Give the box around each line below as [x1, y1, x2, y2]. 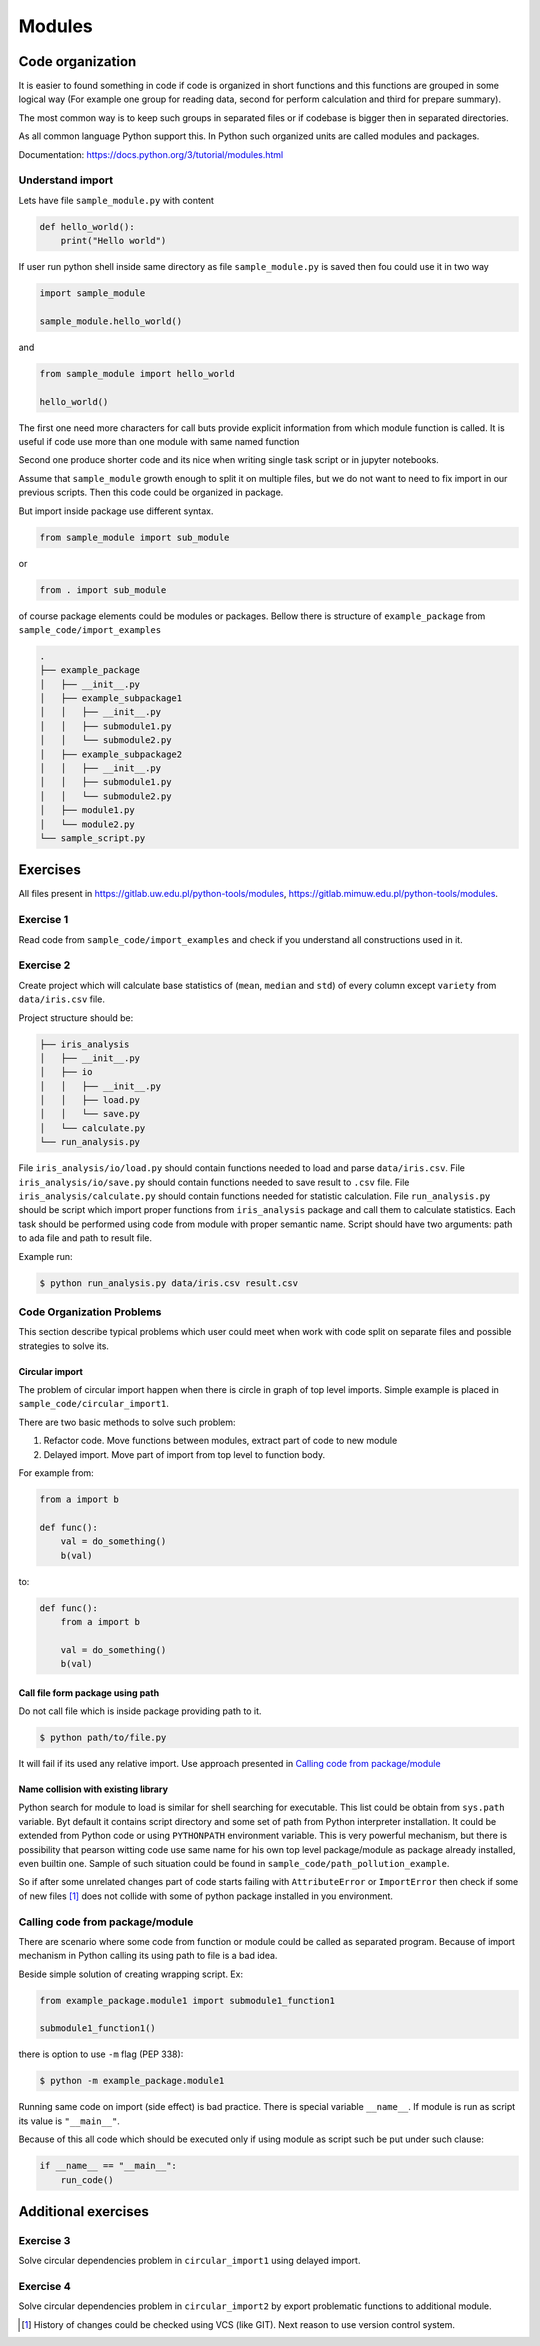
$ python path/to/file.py [39, 1732, 167, 1744]
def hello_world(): [39, 221, 135, 232]
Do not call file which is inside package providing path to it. [18, 1705, 262, 1717]
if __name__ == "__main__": [39, 2160, 177, 2172]
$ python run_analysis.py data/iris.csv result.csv [39, 1277, 299, 1289]
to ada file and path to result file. [18, 1232, 152, 1244]
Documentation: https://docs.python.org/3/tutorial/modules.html [18, 148, 284, 160]
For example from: [18, 1467, 94, 1479]
